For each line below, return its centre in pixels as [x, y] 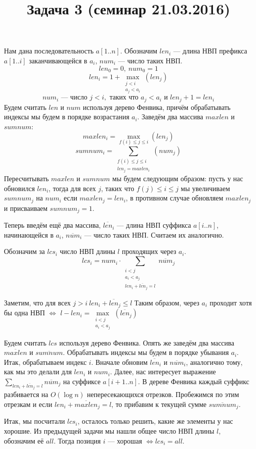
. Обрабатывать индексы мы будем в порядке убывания [146, 352]
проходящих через [149, 251]
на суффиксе [82, 381]
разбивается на [26, 394]
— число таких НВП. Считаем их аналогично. [154, 234]
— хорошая [125, 440]
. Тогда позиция [77, 440]
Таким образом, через [167, 302]
